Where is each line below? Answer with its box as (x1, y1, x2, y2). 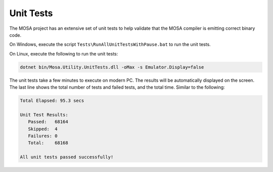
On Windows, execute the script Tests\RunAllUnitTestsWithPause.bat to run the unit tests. (9, 41, 211, 47)
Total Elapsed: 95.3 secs (20, 98, 84, 103)
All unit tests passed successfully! (20, 154, 114, 160)
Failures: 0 (28, 133, 58, 139)
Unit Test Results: (20, 111, 68, 118)
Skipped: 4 (28, 126, 58, 132)
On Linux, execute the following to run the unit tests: (9, 50, 118, 56)
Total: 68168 (28, 140, 68, 146)
